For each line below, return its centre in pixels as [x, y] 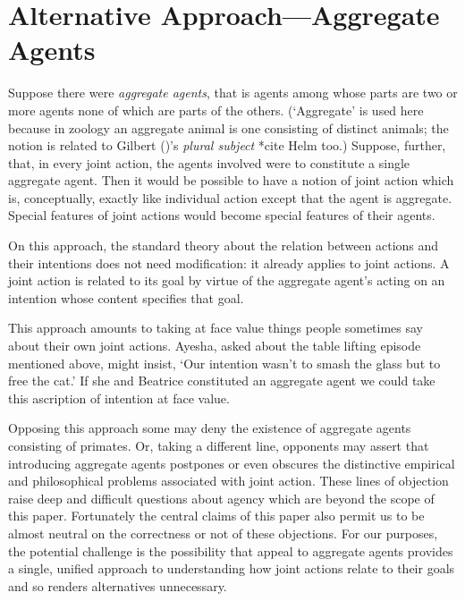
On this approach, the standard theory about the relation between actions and [224, 245]
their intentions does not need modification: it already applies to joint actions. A [229, 262]
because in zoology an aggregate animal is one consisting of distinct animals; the [228, 127]
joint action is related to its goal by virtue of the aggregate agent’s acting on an [227, 280]
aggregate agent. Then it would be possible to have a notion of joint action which [231, 180]
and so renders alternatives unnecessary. [118, 585]
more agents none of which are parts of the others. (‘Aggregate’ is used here [216, 110]
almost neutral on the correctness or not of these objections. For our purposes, [223, 533]
